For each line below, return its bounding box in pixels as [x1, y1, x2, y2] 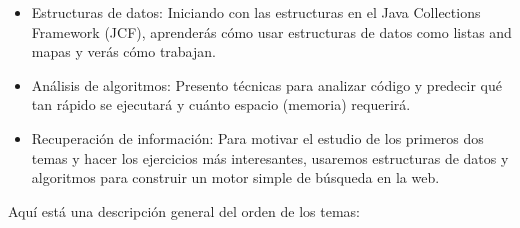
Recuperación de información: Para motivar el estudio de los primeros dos [31, 127, 484, 148]
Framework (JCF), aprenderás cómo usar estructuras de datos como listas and [31, 21, 512, 42]
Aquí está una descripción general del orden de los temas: [8, 200, 360, 221]
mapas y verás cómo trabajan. [31, 41, 216, 62]
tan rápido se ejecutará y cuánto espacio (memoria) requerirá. [31, 94, 411, 115]
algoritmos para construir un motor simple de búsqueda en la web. [31, 167, 440, 188]
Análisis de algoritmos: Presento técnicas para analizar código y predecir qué [31, 74, 502, 95]
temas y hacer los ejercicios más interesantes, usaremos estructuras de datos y [31, 147, 509, 168]
